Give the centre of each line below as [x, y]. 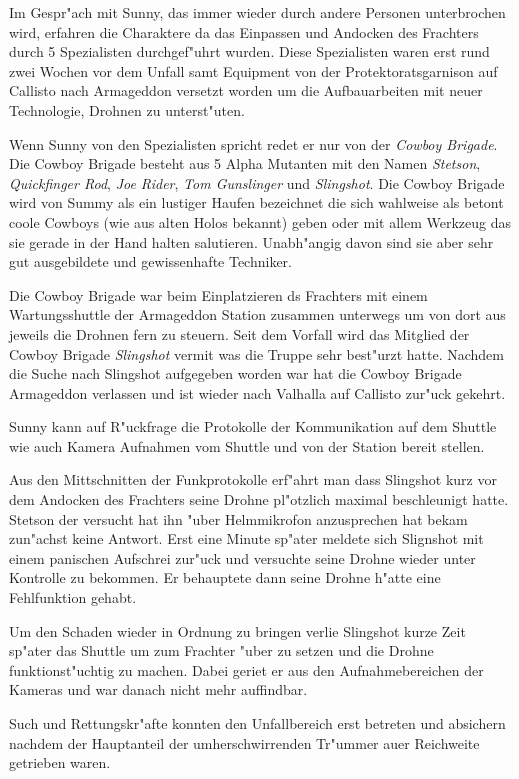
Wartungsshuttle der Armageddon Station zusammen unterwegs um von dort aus [257, 314]
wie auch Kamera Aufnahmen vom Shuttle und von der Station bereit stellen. [247, 445]
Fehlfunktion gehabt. [73, 597]
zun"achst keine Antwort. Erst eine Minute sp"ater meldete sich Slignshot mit [246, 538]
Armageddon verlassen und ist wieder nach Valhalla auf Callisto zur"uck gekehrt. [257, 392]
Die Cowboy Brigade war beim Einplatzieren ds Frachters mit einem [218, 294]
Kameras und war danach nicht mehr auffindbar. [158, 689]
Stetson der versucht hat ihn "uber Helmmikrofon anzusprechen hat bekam [238, 518]
